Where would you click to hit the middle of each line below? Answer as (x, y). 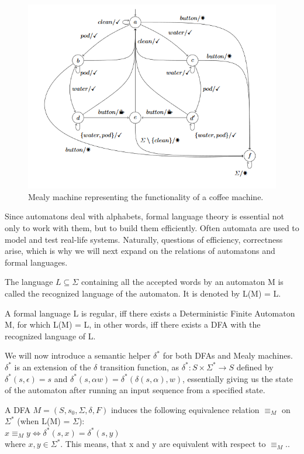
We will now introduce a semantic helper (78, 355)
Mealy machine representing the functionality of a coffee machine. (146, 196)
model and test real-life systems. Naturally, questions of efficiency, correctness (144, 239)
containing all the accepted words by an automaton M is (182, 282)
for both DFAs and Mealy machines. (228, 355)
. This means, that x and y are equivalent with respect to (163, 444)
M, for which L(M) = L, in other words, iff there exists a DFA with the (133, 324)
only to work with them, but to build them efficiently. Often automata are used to (152, 227)
